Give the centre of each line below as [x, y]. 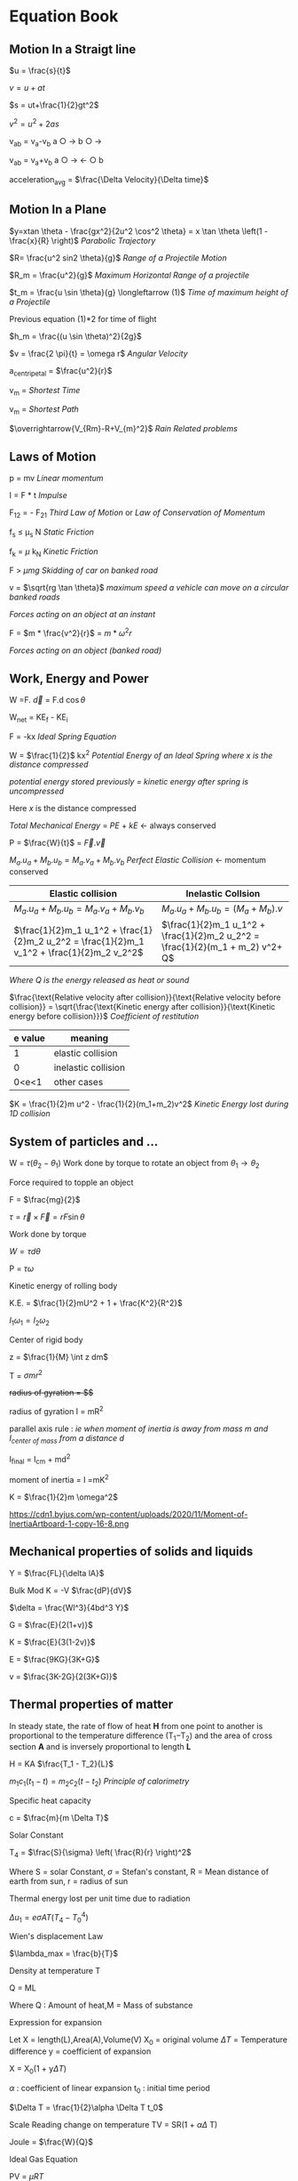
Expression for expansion [55, 2023]
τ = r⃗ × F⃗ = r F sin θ [47, 1217]
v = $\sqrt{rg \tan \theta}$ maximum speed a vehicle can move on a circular [149, 588]
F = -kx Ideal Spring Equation [63, 736]
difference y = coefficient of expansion [80, 2051]
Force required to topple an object [71, 1182]
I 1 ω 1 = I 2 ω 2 [30, 1321]
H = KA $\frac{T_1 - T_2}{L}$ [61, 1764]
